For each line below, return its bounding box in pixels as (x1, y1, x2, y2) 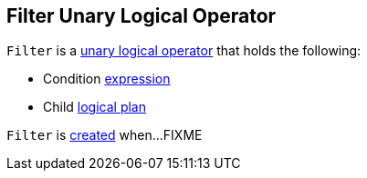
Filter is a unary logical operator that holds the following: (6, 43, 362, 59)
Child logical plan (43, 99, 146, 115)
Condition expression (43, 71, 171, 87)
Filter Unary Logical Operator (6, 5, 277, 27)
